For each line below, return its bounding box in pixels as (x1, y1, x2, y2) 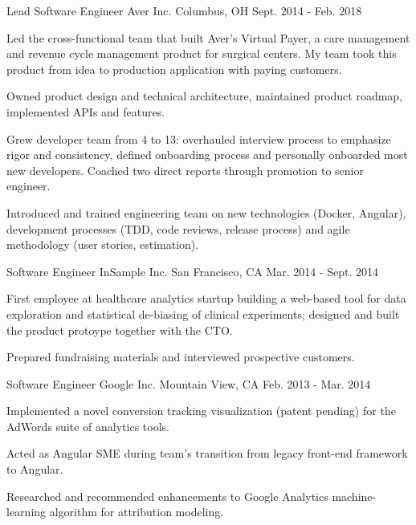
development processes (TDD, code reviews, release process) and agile (6, 220, 350, 237)
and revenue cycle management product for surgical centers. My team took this (6, 45, 397, 62)
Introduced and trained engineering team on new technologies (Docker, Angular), (6, 204, 406, 221)
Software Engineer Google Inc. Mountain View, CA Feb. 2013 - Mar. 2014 (6, 375, 371, 392)
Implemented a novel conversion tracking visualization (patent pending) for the (6, 402, 396, 419)
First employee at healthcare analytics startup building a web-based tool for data (6, 290, 406, 307)
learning (6, 503, 47, 520)
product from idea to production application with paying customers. (6, 60, 342, 77)
